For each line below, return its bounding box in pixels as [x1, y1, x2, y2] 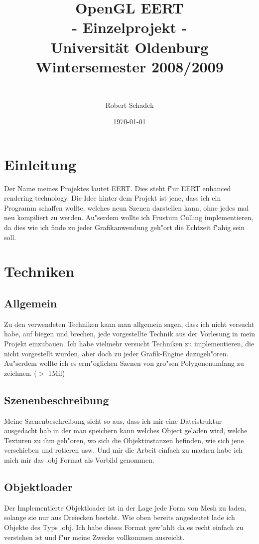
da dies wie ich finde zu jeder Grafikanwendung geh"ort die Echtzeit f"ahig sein [4, 222, 245, 233]
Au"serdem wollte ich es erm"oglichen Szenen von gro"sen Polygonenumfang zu [4, 358, 244, 368]
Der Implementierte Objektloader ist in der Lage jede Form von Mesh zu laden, [4, 502, 247, 513]
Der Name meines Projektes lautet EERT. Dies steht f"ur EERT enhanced [4, 183, 231, 193]
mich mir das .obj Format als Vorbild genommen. [4, 454, 154, 465]
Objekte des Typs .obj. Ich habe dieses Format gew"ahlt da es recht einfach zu [4, 522, 244, 532]
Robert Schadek [105, 99, 154, 110]
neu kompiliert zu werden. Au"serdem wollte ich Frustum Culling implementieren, [4, 212, 254, 223]
